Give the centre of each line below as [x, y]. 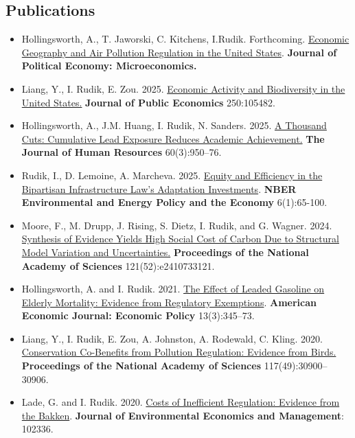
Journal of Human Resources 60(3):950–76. [122, 152]
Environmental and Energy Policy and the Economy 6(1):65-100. [174, 202]
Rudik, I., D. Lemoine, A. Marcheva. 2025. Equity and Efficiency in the [172, 175]
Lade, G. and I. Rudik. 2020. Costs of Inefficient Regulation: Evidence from [181, 402]
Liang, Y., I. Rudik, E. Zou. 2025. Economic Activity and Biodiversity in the [183, 88]
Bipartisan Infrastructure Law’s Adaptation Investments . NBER [159, 188]
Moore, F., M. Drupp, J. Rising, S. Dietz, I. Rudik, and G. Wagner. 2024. [177, 225]
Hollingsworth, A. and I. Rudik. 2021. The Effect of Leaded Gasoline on [173, 289]
